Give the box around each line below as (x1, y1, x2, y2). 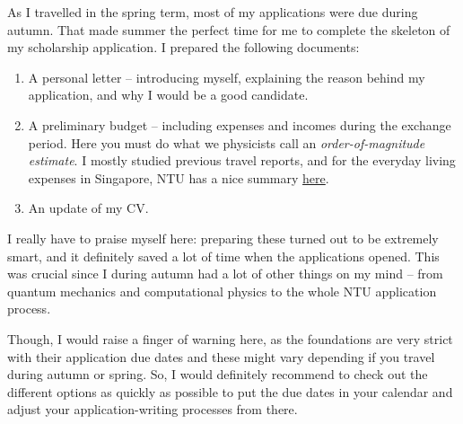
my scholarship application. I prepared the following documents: (7, 38, 360, 57)
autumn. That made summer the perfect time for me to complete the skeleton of (7, 20, 450, 39)
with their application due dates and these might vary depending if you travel (7, 347, 435, 366)
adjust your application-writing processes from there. (7, 400, 298, 419)
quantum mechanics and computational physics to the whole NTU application (7, 281, 437, 300)
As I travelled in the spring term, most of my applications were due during (7, 3, 418, 21)
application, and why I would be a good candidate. (28, 85, 309, 104)
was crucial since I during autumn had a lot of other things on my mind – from (7, 264, 443, 283)
